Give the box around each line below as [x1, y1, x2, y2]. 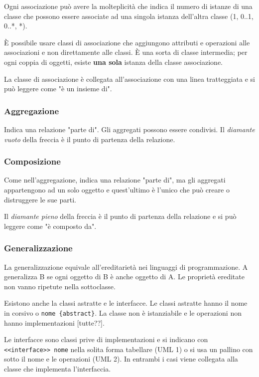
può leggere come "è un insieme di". [4, 83, 112, 94]
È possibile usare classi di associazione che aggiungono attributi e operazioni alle [4, 37, 250, 47]
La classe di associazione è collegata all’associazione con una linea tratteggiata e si [4, 73, 255, 84]
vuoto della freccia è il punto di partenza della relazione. [4, 134, 175, 144]
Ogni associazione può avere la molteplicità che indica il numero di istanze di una [4, 1, 253, 11]
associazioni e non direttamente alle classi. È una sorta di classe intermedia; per [4, 47, 248, 57]
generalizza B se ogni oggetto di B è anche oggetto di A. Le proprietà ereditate [4, 271, 245, 282]
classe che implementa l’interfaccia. [4, 364, 111, 374]
